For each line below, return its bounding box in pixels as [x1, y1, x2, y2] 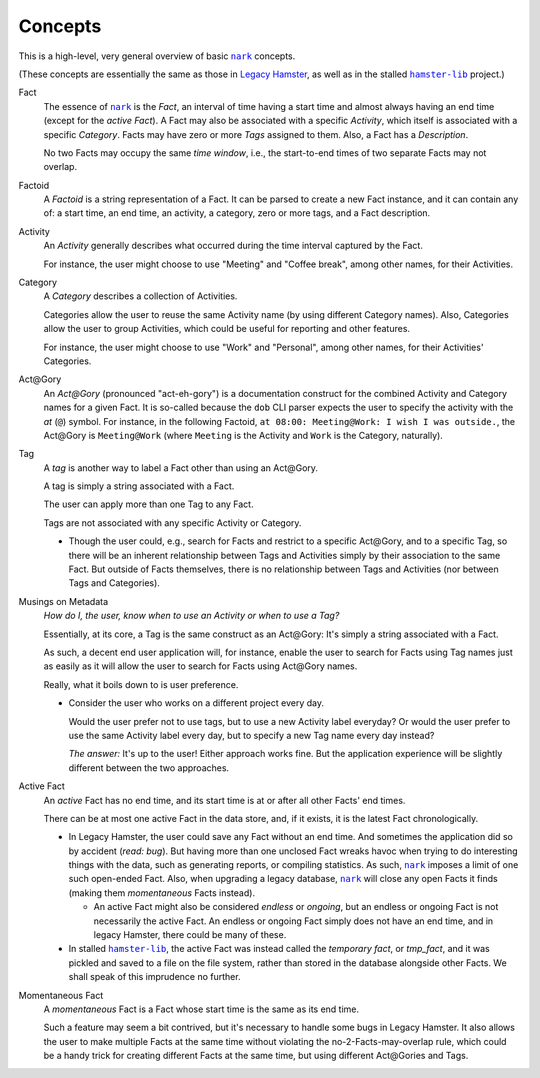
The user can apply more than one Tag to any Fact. [43, 498, 254, 510]
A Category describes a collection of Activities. [43, 290, 238, 302]
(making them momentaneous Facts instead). [68, 886, 255, 899]
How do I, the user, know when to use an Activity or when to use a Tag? [43, 610, 340, 622]
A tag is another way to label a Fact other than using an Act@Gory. [43, 461, 319, 474]
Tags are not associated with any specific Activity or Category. [43, 516, 302, 529]
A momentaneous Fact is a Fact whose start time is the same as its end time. [43, 1003, 360, 1015]
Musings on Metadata [18, 595, 109, 607]
